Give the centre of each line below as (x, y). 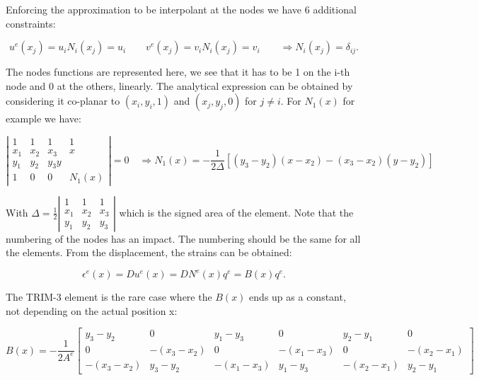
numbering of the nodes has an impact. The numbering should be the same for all (183, 238)
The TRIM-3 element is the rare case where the (109, 297)
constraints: (31, 23)
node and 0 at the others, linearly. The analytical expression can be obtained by (179, 85)
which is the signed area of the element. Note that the (236, 212)
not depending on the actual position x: (92, 310)
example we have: (44, 119)
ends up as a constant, (298, 297)
